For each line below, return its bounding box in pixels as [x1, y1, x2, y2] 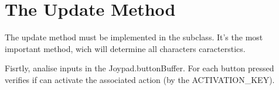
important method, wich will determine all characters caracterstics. [5, 42, 246, 54]
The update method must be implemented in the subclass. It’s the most [5, 31, 263, 43]
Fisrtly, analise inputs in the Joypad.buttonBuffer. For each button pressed [5, 62, 274, 74]
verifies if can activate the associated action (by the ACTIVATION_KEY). [5, 73, 275, 85]
